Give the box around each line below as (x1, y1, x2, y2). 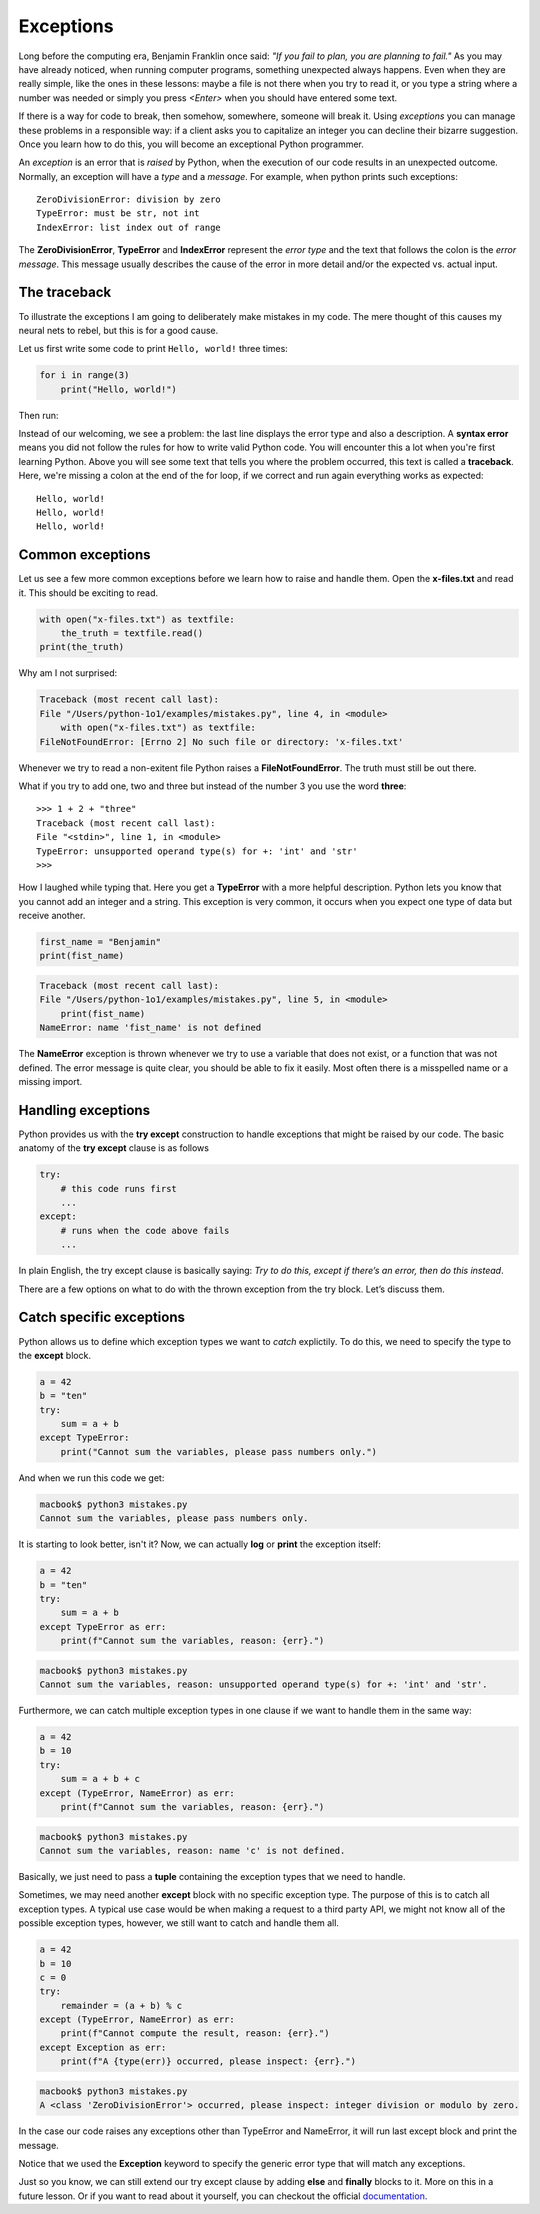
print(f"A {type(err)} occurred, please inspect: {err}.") (60, 2056, 357, 2067)
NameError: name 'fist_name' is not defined (39, 1022, 262, 1034)
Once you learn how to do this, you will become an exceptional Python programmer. (18, 138, 365, 150)
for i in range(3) (39, 370, 130, 381)
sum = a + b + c (60, 1773, 140, 1785)
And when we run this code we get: (18, 1471, 165, 1484)
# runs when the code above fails (60, 1225, 230, 1236)
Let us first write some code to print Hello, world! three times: (18, 343, 289, 355)
